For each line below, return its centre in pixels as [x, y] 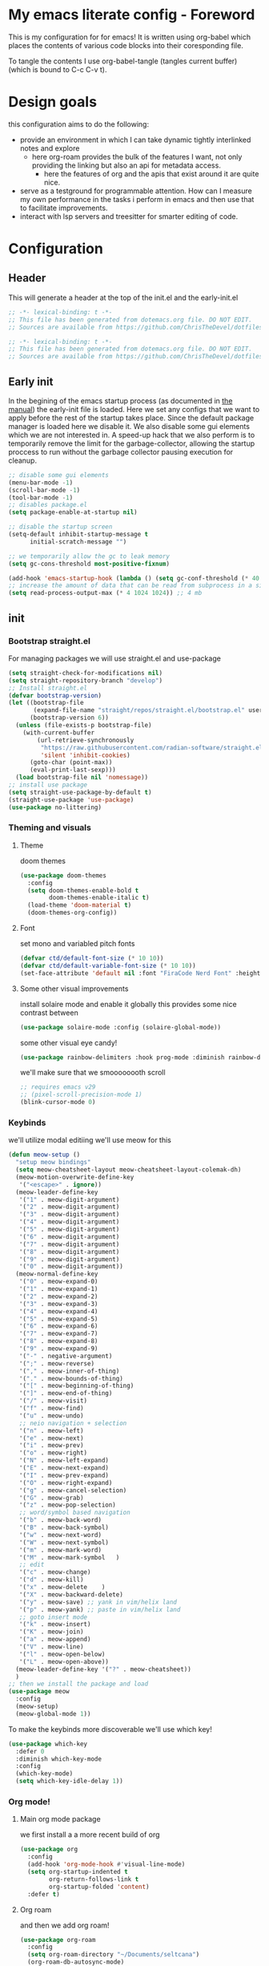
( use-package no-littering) [55, 807]
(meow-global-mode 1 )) [53, 1713]
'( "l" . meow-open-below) [62, 1654]
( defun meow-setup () [44, 1155]
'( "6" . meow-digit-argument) [69, 1236]
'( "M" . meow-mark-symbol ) [69, 1557]
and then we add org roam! [64, 1925]
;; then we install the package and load [78, 1684]
